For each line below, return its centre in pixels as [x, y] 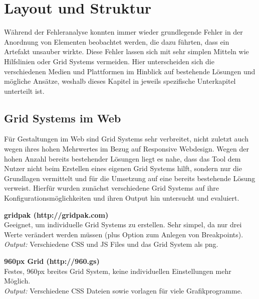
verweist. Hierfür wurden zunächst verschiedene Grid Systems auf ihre [111, 188]
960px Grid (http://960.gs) [52, 261]
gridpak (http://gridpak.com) [56, 214]
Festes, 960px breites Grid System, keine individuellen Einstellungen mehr [118, 271]
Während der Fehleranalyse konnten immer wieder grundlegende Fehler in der [123, 32]
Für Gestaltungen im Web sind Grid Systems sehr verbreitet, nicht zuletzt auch [126, 139]
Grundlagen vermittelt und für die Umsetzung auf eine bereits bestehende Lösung [130, 178]
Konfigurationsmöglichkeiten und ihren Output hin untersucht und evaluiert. [122, 198]
